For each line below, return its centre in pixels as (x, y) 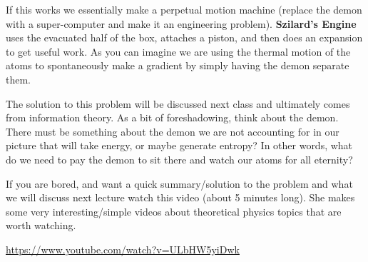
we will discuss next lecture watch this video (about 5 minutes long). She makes (180, 197)
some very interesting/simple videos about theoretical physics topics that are (174, 211)
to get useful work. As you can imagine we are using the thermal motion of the (178, 51)
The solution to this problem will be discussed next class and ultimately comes (178, 103)
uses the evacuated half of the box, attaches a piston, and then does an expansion (184, 37)
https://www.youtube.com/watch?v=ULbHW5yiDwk (123, 249)
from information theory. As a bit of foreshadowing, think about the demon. (172, 117)
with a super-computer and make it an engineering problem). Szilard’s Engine (181, 23)
